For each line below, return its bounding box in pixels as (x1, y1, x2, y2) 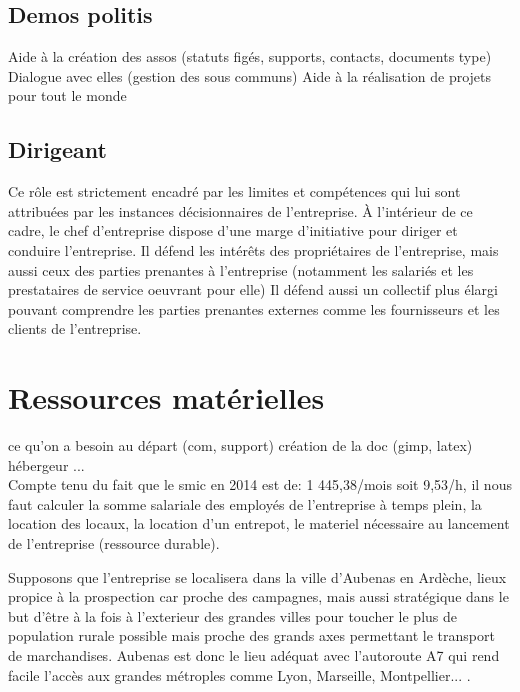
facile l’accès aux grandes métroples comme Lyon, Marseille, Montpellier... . (8, 664, 471, 685)
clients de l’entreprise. (8, 318, 142, 339)
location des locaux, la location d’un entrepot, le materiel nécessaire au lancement (8, 513, 510, 534)
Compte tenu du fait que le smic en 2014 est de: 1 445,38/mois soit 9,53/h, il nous (8, 474, 512, 495)
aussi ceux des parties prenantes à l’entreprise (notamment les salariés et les (8, 259, 474, 280)
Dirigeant (8, 134, 107, 165)
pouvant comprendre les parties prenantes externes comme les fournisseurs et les (8, 298, 500, 319)
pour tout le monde (8, 85, 127, 106)
